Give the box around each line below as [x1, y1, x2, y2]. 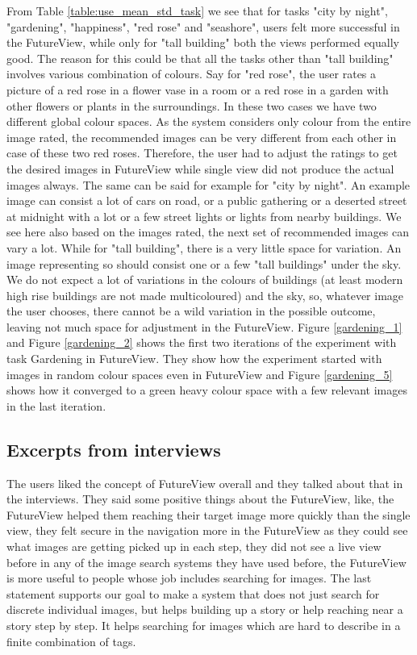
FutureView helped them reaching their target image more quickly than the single [6, 506, 411, 523]
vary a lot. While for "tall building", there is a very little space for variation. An [6, 239, 402, 256]
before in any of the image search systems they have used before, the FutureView [6, 553, 407, 570]
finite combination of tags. [6, 632, 136, 649]
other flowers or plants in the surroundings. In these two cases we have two [6, 97, 377, 114]
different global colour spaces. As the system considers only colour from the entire [6, 113, 411, 130]
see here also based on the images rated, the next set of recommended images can [6, 223, 410, 240]
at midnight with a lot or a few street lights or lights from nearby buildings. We [6, 207, 402, 224]
